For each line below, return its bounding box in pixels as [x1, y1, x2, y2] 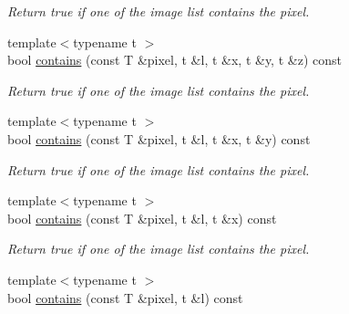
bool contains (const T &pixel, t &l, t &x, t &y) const [7, 129, 311, 148]
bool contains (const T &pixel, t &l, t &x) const [7, 208, 277, 227]
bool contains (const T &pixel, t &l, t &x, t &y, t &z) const [7, 50, 342, 69]
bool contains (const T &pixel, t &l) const [7, 288, 243, 307]
